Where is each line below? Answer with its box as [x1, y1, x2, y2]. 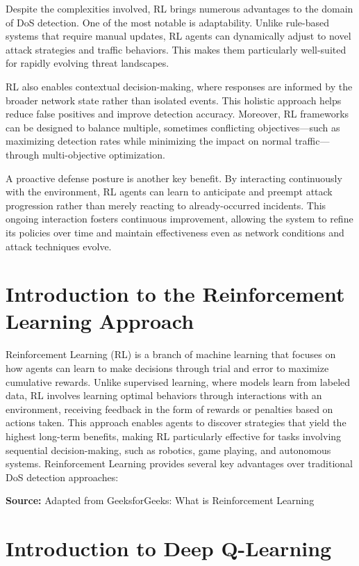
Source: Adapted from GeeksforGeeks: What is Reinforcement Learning [6, 493, 315, 508]
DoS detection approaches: [6, 469, 119, 484]
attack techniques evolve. [6, 238, 112, 253]
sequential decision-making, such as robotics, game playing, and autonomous [6, 442, 331, 457]
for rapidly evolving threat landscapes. [6, 56, 169, 70]
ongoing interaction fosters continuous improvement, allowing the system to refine [6, 211, 353, 226]
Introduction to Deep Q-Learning [6, 534, 332, 563]
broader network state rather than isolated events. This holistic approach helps [6, 92, 342, 107]
